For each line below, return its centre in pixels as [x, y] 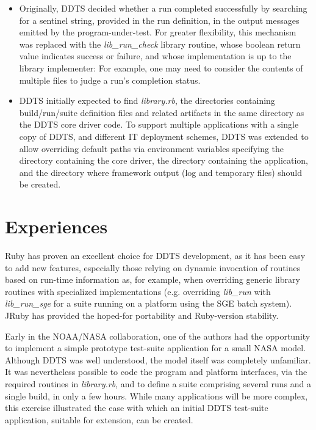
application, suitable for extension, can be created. [99, 419]
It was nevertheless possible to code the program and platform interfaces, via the [156, 372]
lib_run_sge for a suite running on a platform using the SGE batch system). [149, 303]
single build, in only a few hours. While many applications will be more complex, [156, 395]
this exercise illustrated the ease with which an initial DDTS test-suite [137, 408]
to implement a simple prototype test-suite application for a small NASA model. [156, 348]
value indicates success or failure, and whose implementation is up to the [155, 56]
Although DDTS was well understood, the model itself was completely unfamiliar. [158, 359]
